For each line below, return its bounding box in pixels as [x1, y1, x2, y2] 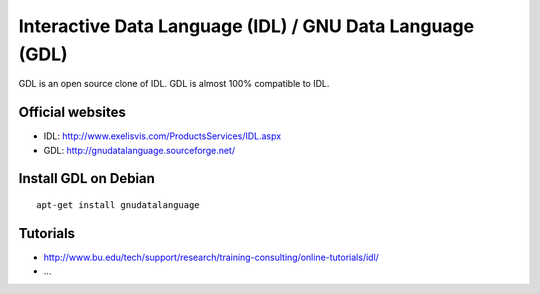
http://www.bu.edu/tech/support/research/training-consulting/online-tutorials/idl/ [43, 251, 380, 263]
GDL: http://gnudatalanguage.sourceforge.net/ [43, 144, 235, 156]
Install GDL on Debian [18, 170, 155, 187]
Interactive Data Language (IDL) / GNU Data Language [18, 15, 475, 37]
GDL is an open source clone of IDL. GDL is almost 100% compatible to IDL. [18, 78, 330, 90]
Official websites [18, 104, 127, 121]
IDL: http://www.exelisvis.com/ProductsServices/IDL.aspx [43, 130, 282, 142]
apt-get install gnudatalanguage [36, 200, 200, 211]
